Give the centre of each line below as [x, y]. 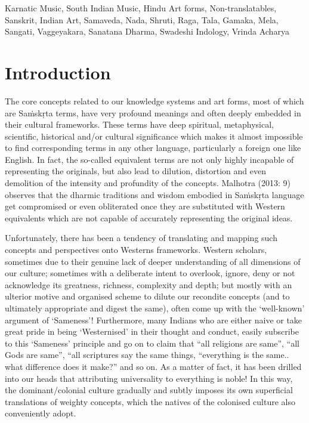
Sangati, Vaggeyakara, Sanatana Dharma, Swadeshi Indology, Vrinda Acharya [147, 31]
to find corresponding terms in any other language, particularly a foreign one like [153, 148]
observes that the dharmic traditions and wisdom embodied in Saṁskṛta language [154, 194]
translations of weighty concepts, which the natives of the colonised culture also [150, 401]
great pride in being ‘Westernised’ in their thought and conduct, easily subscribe [152, 331]
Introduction [58, 72]
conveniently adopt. [41, 413]
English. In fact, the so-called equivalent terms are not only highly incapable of [149, 159]
